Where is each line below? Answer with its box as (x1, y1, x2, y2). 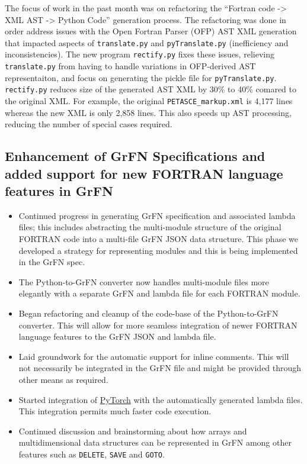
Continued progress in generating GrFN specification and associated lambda (18, 209, 296, 221)
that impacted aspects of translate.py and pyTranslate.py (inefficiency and (5, 36, 289, 49)
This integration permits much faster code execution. (18, 405, 212, 417)
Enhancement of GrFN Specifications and (5, 147, 266, 165)
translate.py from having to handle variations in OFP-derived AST (5, 60, 256, 72)
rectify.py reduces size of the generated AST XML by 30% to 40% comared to (5, 83, 296, 95)
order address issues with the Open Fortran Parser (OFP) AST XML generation (5, 25, 297, 37)
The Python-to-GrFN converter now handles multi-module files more (18, 275, 269, 288)
